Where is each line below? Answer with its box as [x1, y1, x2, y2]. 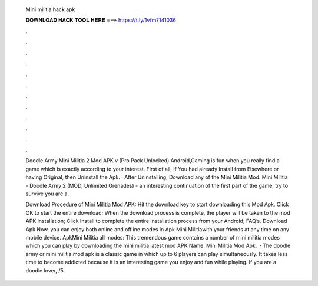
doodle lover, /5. [25, 267, 65, 274]
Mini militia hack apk [25, 6, 75, 13]
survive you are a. [25, 190, 69, 197]
